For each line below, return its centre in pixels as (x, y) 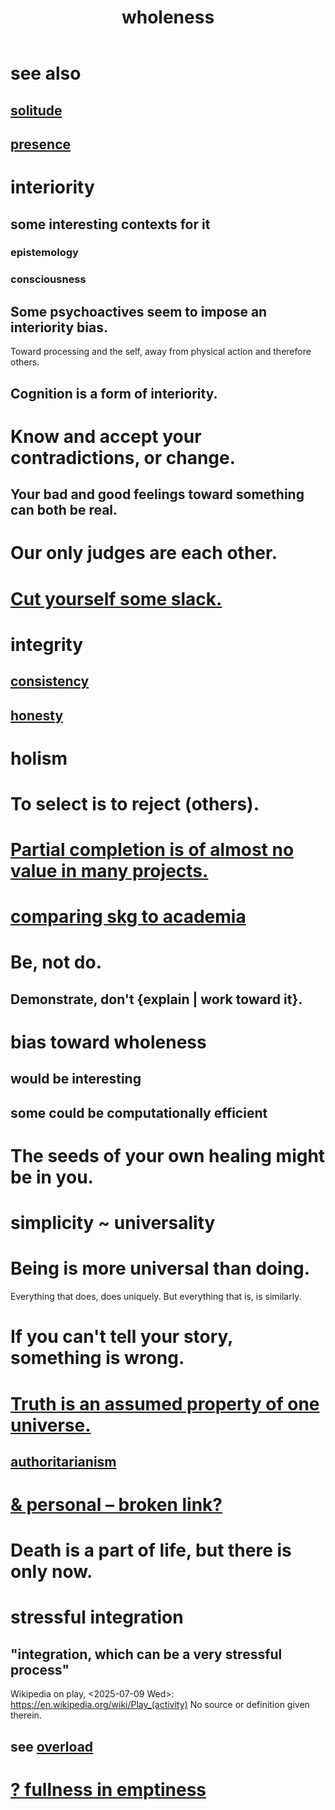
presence (40, 144)
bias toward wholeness (108, 1042)
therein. (26, 1715)
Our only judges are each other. (144, 553)
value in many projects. (109, 871)
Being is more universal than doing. (160, 1268)
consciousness (48, 279)
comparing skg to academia (128, 917)
